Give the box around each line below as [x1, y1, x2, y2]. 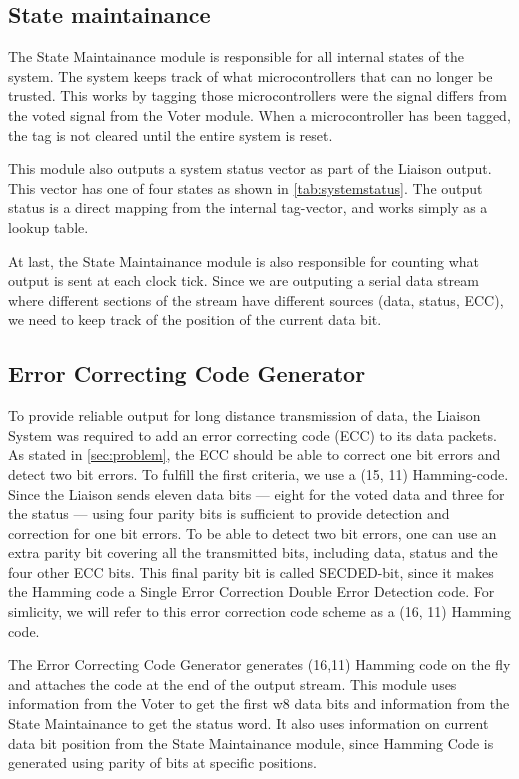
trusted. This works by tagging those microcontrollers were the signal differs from [8, 85, 507, 106]
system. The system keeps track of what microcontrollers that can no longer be [8, 65, 493, 86]
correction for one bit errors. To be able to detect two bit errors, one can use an [8, 522, 497, 543]
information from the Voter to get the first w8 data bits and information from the [8, 693, 510, 714]
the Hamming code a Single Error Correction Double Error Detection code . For [8, 581, 495, 602]
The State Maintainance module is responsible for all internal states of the [8, 46, 464, 67]
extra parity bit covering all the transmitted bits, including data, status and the [8, 542, 498, 563]
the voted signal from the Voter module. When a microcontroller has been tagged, [8, 104, 511, 125]
